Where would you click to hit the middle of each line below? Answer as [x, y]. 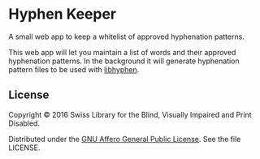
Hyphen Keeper [63, 14]
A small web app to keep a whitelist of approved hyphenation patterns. [127, 37]
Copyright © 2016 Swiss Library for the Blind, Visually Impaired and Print [130, 114]
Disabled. [24, 123]
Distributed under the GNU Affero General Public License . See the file [125, 139]
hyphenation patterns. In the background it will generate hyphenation [124, 61]
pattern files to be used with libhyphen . [74, 69]
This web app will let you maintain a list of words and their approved [122, 52]
